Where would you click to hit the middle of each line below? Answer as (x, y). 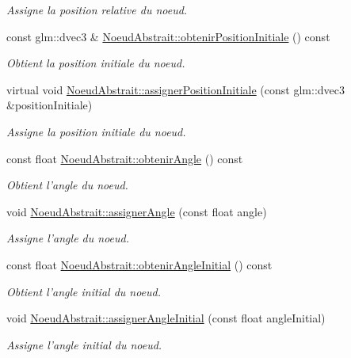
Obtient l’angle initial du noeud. (84, 291)
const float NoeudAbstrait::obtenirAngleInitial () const (139, 264)
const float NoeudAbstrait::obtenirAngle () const (125, 158)
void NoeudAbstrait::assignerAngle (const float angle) (137, 211)
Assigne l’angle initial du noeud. (84, 344)
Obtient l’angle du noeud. (67, 185)
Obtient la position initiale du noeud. (96, 63)
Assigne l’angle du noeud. (68, 238)
